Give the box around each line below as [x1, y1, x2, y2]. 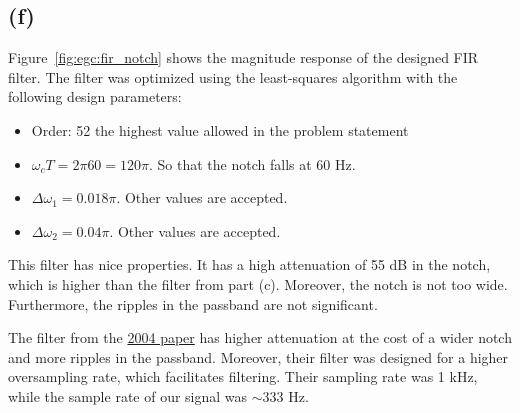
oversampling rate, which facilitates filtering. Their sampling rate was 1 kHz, [8, 366, 478, 387]
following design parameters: [8, 86, 182, 107]
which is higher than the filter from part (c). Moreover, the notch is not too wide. [8, 273, 508, 294]
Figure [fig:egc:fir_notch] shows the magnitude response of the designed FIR [8, 47, 479, 68]
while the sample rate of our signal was [8, 385, 248, 406]
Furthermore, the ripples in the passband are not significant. [8, 293, 378, 314]
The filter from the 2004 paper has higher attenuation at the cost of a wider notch [8, 327, 512, 348]
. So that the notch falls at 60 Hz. [149, 153, 356, 174]
